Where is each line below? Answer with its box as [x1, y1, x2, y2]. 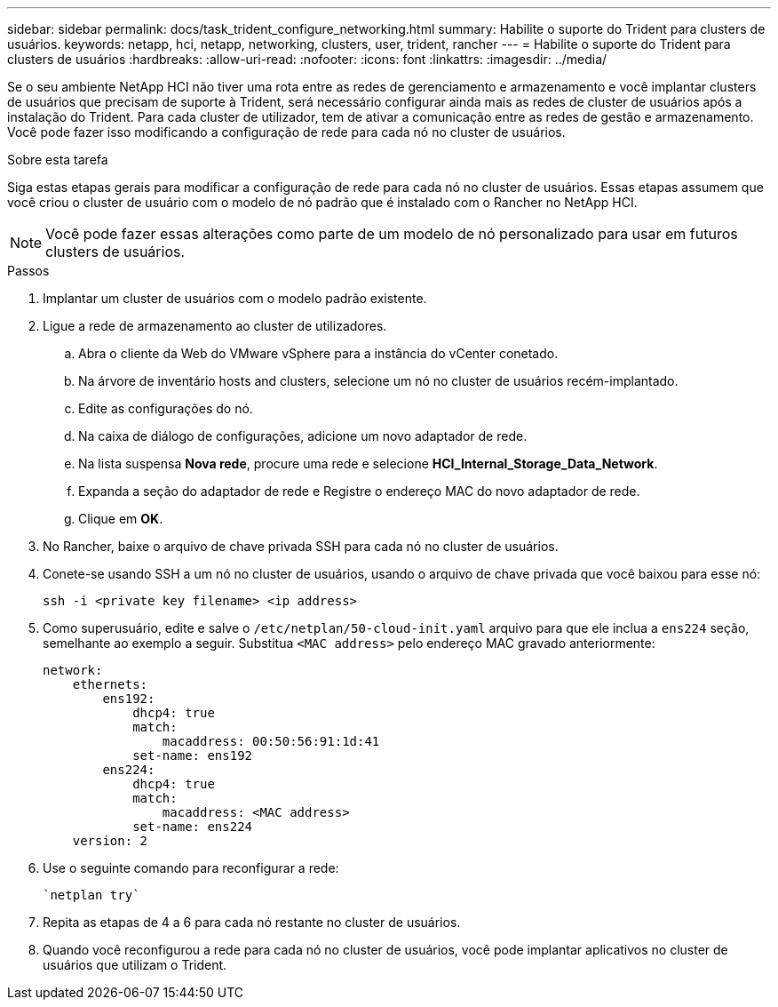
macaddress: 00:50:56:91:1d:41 [162, 734, 380, 748]
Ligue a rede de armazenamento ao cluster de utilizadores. [43, 318, 387, 333]
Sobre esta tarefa [7, 152, 108, 167]
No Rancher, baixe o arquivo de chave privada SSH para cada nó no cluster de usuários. [43, 539, 559, 554]
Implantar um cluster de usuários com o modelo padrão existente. [43, 291, 427, 306]
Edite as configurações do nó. [78, 401, 253, 416]
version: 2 [72, 834, 148, 848]
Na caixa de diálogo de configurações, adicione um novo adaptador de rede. [78, 428, 528, 444]
